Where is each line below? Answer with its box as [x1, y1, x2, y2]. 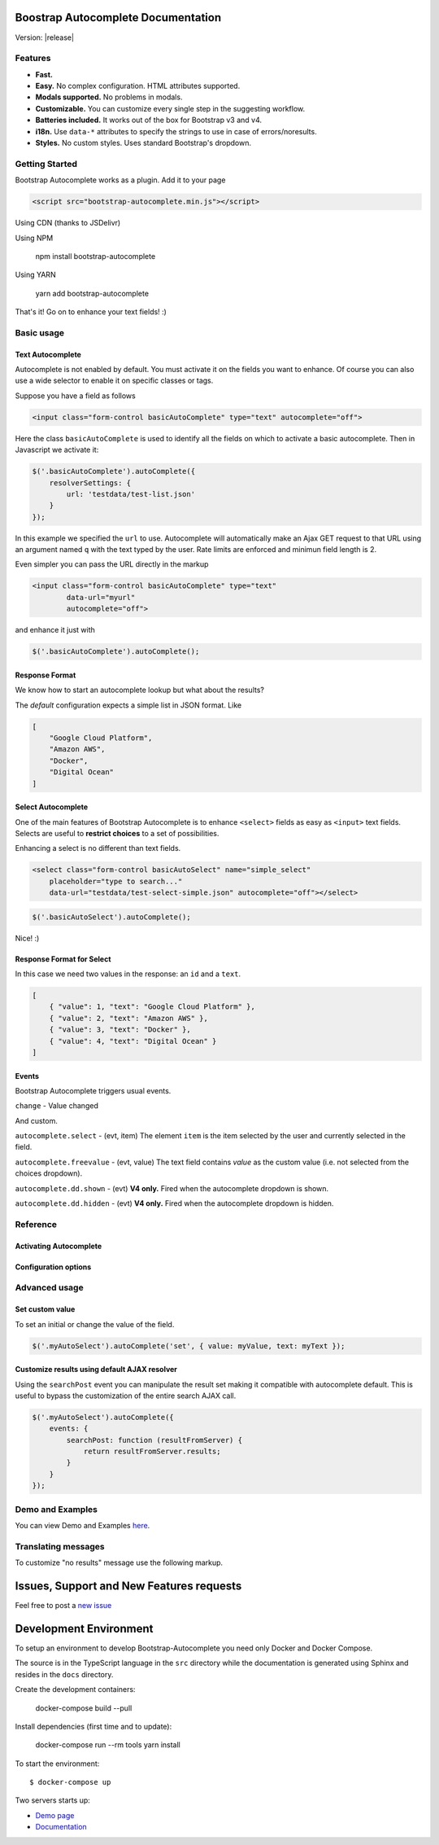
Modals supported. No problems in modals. [35, 92, 183, 102]
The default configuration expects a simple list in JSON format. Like [15, 700, 242, 710]
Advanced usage [15, 1282, 85, 1294]
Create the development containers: [15, 1685, 136, 1694]
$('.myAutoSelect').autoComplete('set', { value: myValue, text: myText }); [32, 1341, 346, 1351]
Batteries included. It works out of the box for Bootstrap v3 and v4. [35, 115, 263, 125]
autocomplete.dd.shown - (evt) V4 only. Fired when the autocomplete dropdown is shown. [15, 1183, 329, 1193]
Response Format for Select [15, 953, 111, 964]
